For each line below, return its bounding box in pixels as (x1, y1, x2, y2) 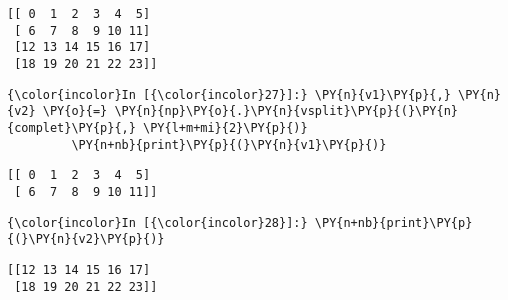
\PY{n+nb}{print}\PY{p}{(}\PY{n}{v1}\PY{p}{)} (71, 137, 387, 152)
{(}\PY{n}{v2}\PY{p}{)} (7, 232, 165, 247)
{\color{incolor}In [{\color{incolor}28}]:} (7, 215, 308, 230)
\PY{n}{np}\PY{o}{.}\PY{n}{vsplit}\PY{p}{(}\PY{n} (114, 104, 459, 119)
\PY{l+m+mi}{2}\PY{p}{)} (143, 120, 308, 135)
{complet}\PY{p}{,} (7, 120, 136, 135)
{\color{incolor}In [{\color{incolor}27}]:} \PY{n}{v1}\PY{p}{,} (7, 87, 451, 102)
